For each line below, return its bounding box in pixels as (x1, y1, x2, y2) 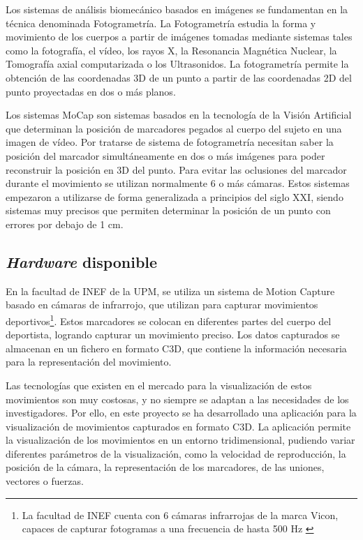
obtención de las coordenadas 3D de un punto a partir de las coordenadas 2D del (6, 70, 352, 84)
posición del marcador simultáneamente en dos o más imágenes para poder (6, 148, 325, 163)
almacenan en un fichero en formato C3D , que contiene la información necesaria (6, 340, 347, 355)
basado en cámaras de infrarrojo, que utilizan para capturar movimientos (6, 297, 318, 312)
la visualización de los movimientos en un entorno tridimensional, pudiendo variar (6, 433, 355, 447)
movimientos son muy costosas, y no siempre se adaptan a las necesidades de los (6, 391, 349, 406)
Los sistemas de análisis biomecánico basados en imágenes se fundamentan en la (6, 2, 348, 16)
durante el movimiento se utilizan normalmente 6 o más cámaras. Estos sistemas (6, 176, 350, 190)
